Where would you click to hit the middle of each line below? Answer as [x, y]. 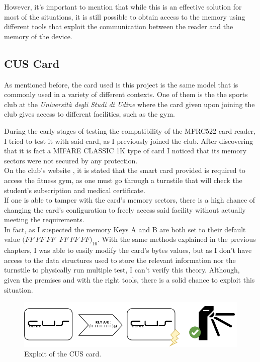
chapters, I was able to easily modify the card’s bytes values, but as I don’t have [128, 250]
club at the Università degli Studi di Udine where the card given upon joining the [129, 104]
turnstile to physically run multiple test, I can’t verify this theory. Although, [122, 270]
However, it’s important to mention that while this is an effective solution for [123, 7]
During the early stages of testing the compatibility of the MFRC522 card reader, [130, 130]
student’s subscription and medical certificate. [75, 190]
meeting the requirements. [44, 219]
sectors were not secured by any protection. [71, 160]
